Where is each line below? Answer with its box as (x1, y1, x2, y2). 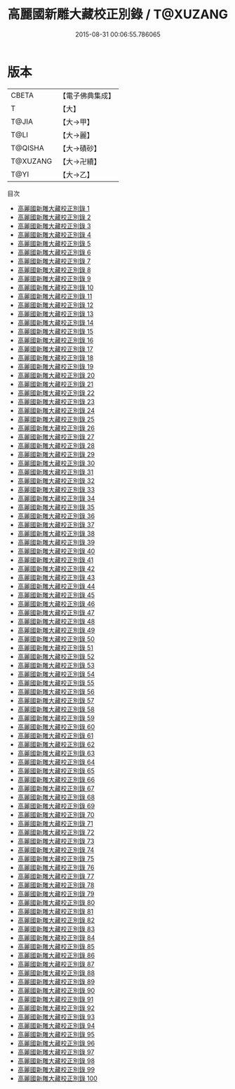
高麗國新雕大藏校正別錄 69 (17, 801, 95, 810)
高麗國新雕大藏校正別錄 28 (17, 441, 95, 450)
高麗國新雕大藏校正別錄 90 (17, 986, 95, 995)
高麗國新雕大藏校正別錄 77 (17, 872, 95, 880)
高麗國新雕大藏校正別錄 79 (17, 889, 95, 898)
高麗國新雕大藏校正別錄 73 (17, 837, 95, 845)
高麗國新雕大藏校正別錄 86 (17, 951, 95, 960)
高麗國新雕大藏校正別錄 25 (17, 415, 95, 423)
